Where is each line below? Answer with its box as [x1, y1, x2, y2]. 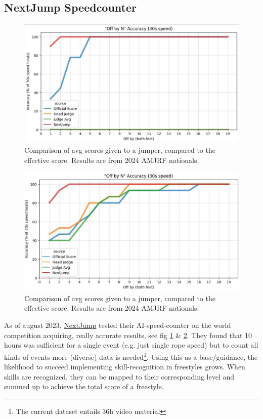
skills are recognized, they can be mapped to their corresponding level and [4, 371, 235, 382]
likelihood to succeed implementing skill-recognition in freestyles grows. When [4, 361, 245, 372]
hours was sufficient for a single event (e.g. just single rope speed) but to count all [4, 340, 258, 350]
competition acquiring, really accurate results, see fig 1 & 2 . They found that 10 [4, 329, 252, 340]
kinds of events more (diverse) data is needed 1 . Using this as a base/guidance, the [4, 350, 258, 362]
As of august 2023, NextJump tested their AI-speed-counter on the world [4, 320, 231, 330]
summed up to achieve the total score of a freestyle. [4, 381, 164, 392]
